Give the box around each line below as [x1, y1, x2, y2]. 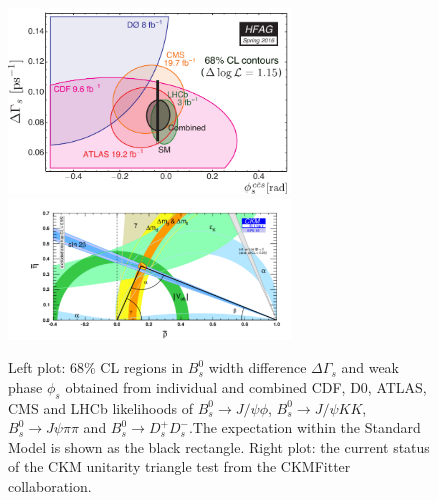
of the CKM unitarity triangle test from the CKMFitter [8, 456, 351, 477]
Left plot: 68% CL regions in [8, 357, 184, 378]
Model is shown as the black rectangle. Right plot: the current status [8, 436, 430, 457]
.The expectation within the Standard [188, 417, 421, 438]
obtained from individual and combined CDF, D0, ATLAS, [65, 376, 427, 397]
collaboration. [8, 476, 92, 497]
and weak [341, 357, 399, 378]
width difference [208, 357, 307, 378]
